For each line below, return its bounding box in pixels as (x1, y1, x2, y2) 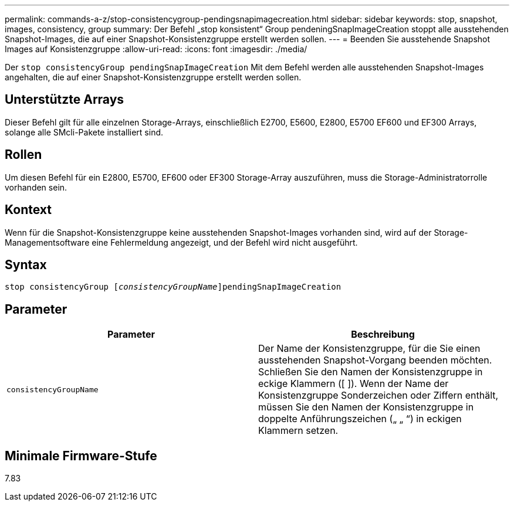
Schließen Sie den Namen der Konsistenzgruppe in (258, 366, 483, 378)
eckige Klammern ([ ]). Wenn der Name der (258, 378, 449, 390)
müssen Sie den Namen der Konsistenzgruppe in (258, 401, 474, 413)
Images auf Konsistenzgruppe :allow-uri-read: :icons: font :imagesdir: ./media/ (5, 44, 307, 54)
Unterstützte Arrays (5, 92, 124, 107)
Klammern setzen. (258, 425, 339, 437)
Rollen (5, 147, 42, 162)
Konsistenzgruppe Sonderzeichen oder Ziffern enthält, (258, 389, 499, 402)
